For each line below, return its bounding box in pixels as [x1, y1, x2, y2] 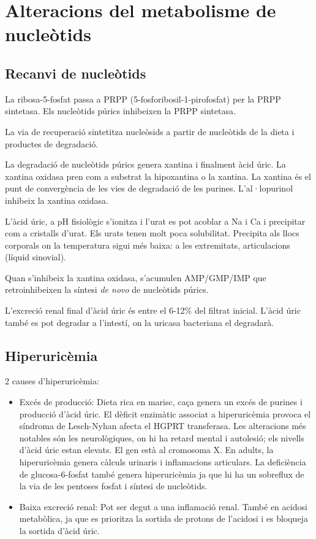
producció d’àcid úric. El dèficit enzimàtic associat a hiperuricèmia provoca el [19, 407, 311, 420]
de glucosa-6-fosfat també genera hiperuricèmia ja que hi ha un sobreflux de [19, 467, 304, 480]
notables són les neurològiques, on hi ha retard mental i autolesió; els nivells [19, 431, 304, 444]
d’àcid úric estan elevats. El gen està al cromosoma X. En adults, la [19, 443, 274, 456]
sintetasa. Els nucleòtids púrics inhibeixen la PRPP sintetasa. [5, 104, 236, 117]
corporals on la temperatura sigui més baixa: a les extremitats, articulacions [5, 238, 290, 251]
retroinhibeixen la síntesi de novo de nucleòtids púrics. [5, 283, 209, 296]
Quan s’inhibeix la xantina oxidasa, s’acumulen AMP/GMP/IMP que [5, 271, 266, 284]
